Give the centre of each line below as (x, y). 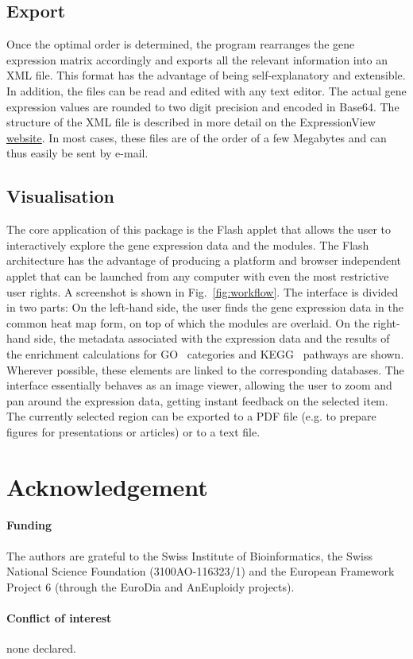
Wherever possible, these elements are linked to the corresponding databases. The (205, 369)
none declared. (41, 648)
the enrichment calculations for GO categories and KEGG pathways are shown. (205, 353)
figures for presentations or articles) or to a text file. (133, 431)
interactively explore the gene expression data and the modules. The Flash (188, 244)
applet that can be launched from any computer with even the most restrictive (198, 275)
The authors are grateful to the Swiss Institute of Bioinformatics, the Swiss (189, 555)
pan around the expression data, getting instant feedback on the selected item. (197, 400)
